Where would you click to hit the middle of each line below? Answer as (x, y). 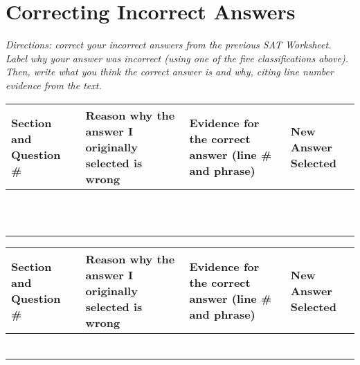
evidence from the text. (54, 85)
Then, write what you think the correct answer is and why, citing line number (170, 72)
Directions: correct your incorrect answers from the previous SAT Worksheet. (169, 45)
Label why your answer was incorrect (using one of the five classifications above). (177, 58)
